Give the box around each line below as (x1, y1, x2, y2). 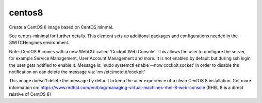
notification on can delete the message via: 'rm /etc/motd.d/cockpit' (9, 69, 145, 74)
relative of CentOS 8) (9, 91, 51, 97)
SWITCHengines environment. (9, 40, 70, 45)
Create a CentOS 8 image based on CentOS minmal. (9, 24, 114, 30)
